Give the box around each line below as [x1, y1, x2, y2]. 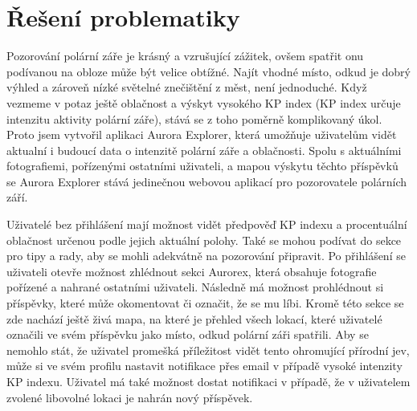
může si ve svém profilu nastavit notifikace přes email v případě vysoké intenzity [6, 357, 403, 374]
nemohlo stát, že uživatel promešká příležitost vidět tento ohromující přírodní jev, [6, 341, 410, 358]
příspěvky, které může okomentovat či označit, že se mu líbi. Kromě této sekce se [6, 295, 404, 311]
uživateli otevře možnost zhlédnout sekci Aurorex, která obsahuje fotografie [6, 262, 377, 279]
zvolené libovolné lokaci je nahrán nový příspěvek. [6, 389, 253, 405]
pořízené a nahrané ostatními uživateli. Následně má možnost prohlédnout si [6, 279, 384, 295]
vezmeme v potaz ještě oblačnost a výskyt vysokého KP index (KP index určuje [6, 94, 401, 111]
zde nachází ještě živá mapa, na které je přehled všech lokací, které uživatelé [6, 310, 382, 327]
